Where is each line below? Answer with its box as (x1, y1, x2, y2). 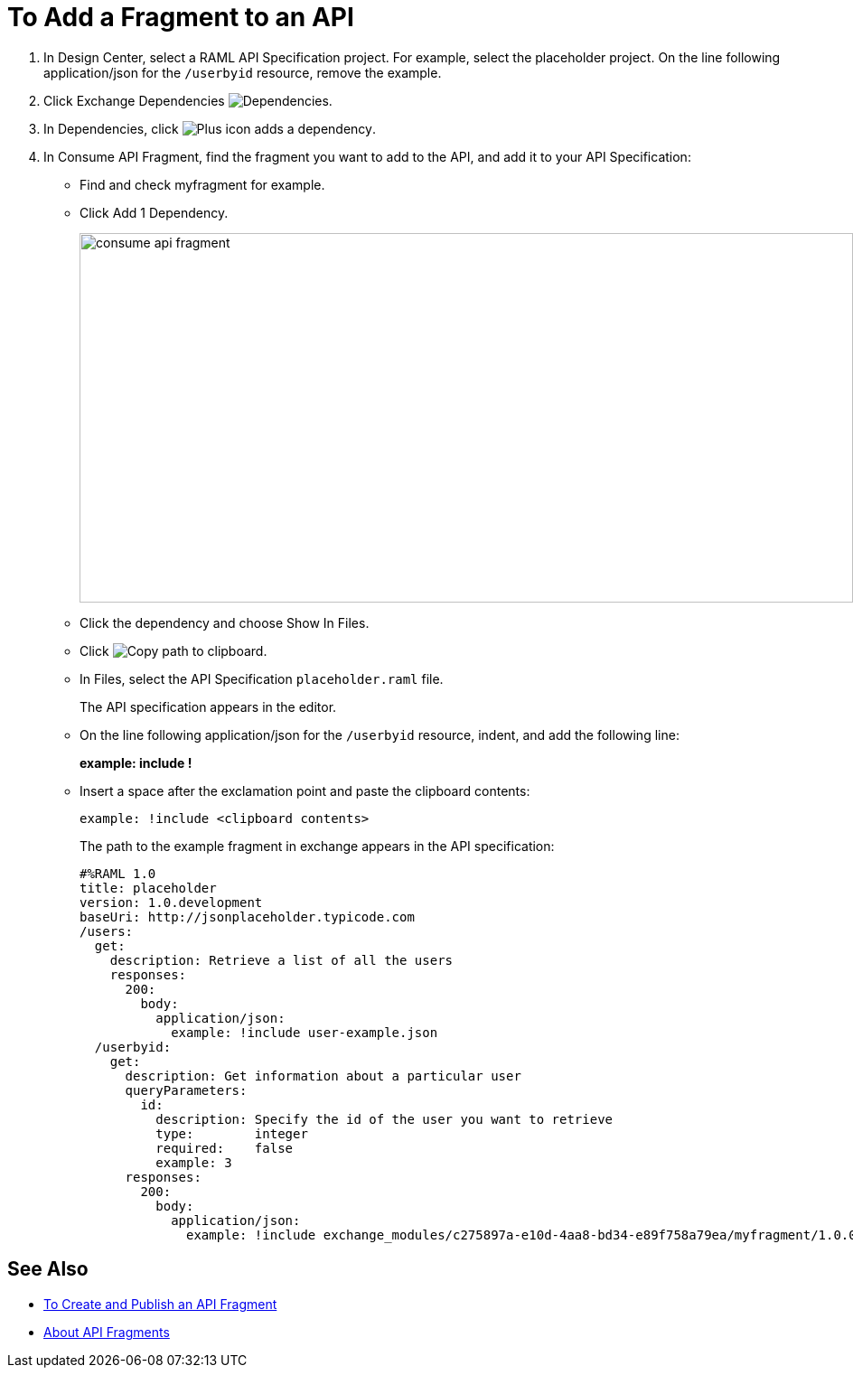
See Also (7, 1258, 89, 1281)
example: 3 (155, 1155, 232, 1170)
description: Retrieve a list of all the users (109, 952, 454, 968)
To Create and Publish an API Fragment (43, 1295, 277, 1312)
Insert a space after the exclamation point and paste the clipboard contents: (80, 782, 530, 799)
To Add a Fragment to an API (7, 2, 354, 33)
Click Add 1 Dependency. (80, 204, 229, 220)
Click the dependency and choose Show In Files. (80, 614, 370, 631)
